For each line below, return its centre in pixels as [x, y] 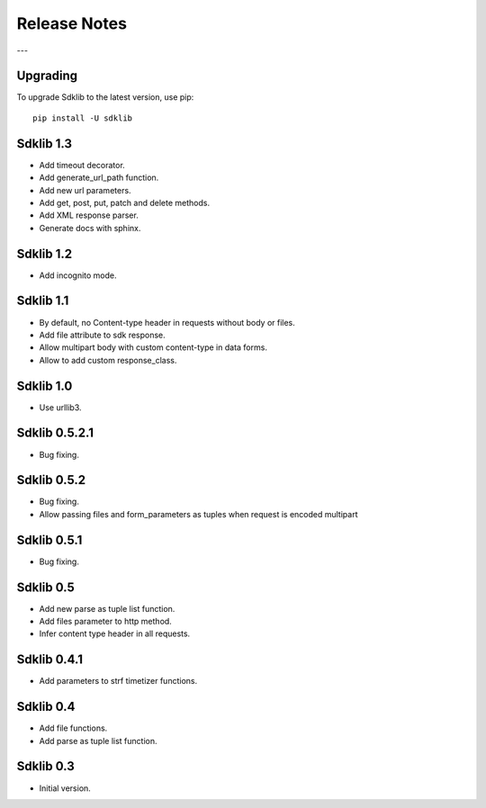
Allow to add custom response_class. [108, 360]
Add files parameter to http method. [106, 621]
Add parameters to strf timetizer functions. [118, 681]
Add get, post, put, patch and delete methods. [125, 202]
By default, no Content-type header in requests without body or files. [167, 322]
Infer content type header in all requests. [115, 633]
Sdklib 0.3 [46, 766]
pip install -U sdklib [83, 118]
